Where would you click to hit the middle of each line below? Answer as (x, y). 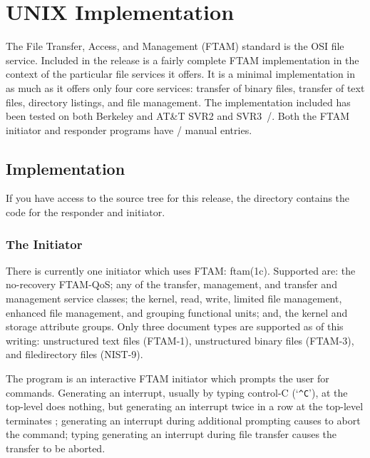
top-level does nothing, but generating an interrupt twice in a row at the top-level (185, 406)
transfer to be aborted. (56, 448)
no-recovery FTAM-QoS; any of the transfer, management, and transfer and (171, 284)
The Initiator (44, 244)
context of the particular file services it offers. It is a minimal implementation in (181, 74)
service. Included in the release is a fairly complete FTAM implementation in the (183, 60)
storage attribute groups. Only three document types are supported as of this (175, 326)
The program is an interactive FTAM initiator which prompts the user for (168, 378)
